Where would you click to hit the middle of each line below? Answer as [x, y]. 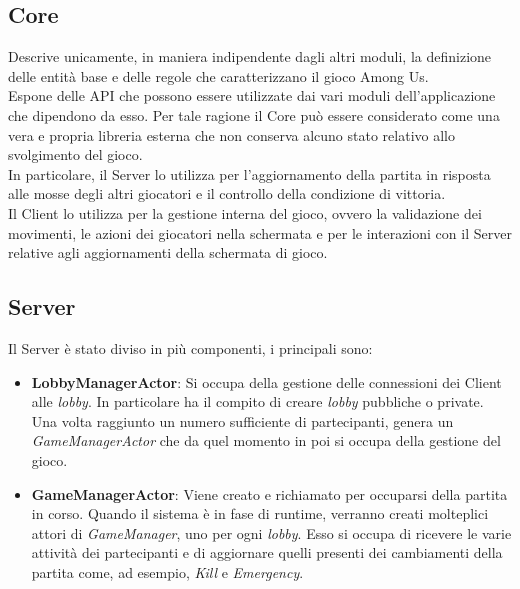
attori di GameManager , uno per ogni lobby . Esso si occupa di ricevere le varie [271, 532]
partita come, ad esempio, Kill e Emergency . [167, 571]
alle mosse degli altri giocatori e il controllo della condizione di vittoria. [227, 193]
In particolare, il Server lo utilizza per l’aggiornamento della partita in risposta [249, 173]
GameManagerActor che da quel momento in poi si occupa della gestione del [266, 440]
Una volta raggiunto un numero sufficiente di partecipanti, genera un [242, 420]
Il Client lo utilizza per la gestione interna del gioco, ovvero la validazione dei [245, 212]
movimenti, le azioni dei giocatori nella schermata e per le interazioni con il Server [260, 232]
